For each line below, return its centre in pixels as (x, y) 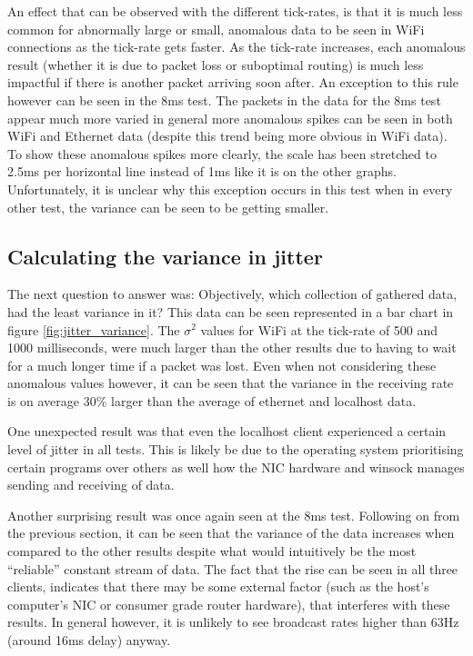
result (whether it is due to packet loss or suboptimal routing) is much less (216, 64)
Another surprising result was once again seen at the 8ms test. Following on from (234, 515)
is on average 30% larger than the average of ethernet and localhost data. (212, 400)
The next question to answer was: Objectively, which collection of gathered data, (232, 294)
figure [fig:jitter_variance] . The (94, 329)
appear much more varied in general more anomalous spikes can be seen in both (230, 118)
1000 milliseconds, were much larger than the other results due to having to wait (232, 348)
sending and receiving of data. (91, 485)
